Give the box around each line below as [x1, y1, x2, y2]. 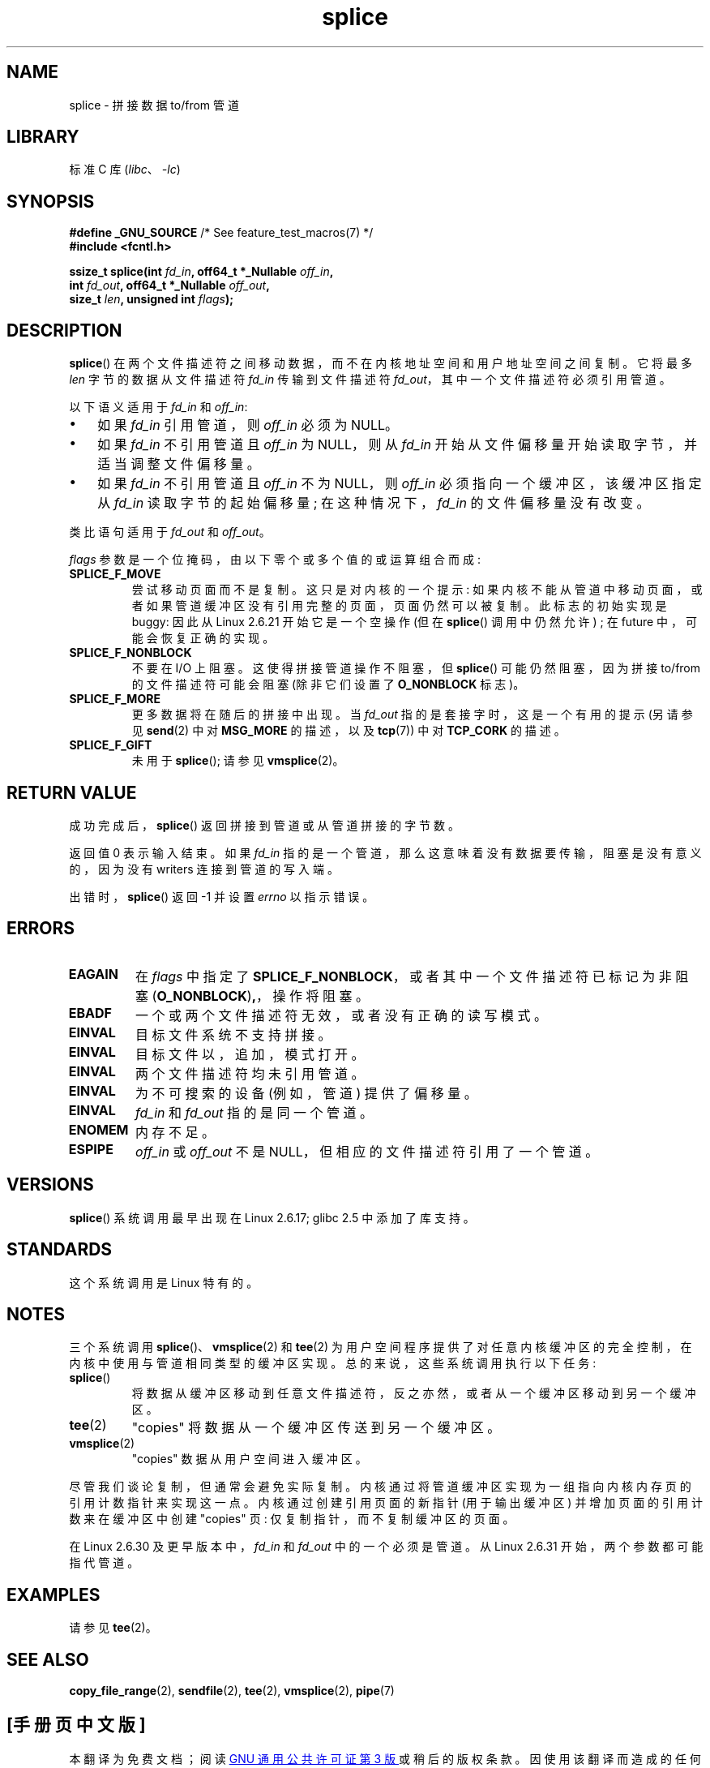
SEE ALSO [6, 1649, 89, 1670]
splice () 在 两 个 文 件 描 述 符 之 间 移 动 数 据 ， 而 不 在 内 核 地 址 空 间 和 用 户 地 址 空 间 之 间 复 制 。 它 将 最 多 [69, 356, 692, 371]
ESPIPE [68, 1140, 113, 1157]
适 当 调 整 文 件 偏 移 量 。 [97, 456, 260, 473]
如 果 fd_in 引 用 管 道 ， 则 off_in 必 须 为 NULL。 [97, 417, 399, 434]
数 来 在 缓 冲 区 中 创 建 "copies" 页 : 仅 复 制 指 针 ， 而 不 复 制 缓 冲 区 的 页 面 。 [69, 1512, 515, 1526]
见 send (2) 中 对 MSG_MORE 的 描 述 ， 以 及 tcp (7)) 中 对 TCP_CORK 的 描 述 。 [131, 723, 566, 738]
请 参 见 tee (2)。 [69, 1620, 157, 1635]
